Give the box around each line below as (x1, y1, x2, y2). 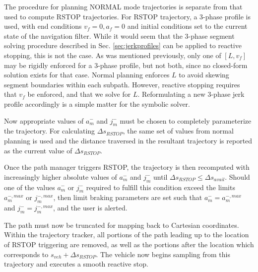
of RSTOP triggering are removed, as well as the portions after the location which (4, 239, 254, 250)
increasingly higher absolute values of (4, 171, 117, 182)
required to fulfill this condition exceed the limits (86, 182, 235, 192)
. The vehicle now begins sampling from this (96, 249, 230, 259)
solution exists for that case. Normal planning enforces (4, 69, 170, 80)
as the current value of (4, 145, 72, 155)
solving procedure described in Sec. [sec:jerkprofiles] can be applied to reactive (4, 40, 242, 51)
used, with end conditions (4, 21, 82, 31)
